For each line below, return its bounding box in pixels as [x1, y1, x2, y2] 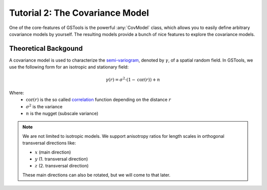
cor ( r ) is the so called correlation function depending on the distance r [26, 96, 172, 103]
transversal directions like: [22, 140, 76, 146]
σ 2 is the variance [26, 103, 63, 109]
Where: [9, 90, 24, 95]
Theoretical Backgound [9, 44, 83, 53]
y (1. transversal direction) [35, 156, 89, 162]
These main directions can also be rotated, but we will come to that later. [22, 172, 171, 178]
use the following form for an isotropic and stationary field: [9, 64, 129, 70]
